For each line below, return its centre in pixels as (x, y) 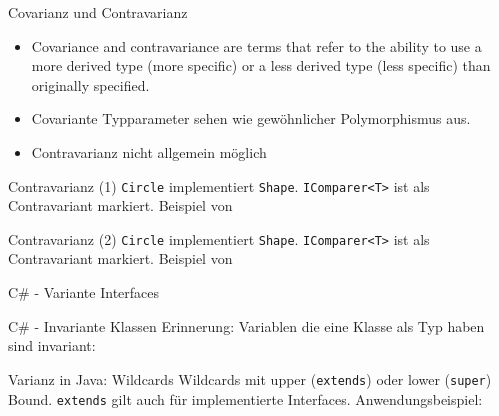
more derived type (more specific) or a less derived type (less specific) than (261, 65)
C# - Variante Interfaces (84, 292)
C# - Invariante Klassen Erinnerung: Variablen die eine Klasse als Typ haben (246, 325)
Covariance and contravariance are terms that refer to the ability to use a (256, 45)
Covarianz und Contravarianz (98, 12)
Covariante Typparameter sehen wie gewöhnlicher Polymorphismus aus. (251, 118)
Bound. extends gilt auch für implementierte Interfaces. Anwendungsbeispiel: (245, 398)
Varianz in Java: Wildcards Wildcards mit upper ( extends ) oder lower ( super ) (250, 378)
